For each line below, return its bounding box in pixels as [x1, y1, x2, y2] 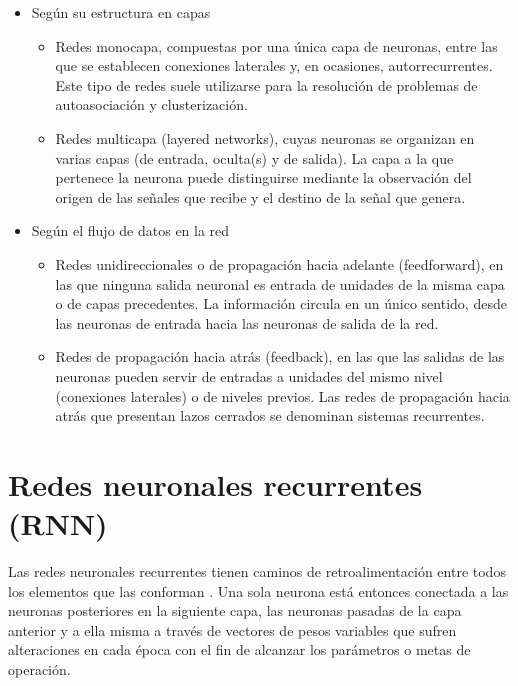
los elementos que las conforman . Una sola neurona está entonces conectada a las [8, 580, 509, 601]
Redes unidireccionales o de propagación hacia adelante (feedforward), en [55, 253, 504, 274]
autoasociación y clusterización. [55, 94, 248, 115]
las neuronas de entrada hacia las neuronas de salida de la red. [55, 312, 439, 333]
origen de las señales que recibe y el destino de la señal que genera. [55, 186, 466, 207]
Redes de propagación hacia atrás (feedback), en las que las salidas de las [55, 346, 505, 367]
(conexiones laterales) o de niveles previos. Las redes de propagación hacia [55, 385, 510, 406]
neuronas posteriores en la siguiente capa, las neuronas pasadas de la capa [8, 600, 462, 621]
